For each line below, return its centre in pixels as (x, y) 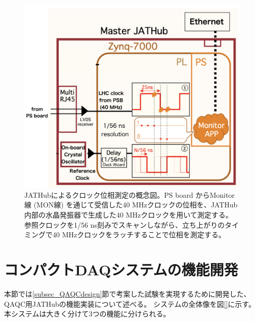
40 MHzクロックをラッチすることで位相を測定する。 (139, 235)
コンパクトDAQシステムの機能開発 (121, 270)
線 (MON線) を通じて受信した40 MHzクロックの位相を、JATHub (131, 205)
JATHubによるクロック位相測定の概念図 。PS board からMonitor (130, 194)
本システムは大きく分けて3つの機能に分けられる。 (87, 314)
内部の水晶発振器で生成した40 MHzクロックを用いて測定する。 (129, 215)
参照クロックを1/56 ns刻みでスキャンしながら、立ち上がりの (124, 224)
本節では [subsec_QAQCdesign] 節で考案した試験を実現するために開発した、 (127, 293)
